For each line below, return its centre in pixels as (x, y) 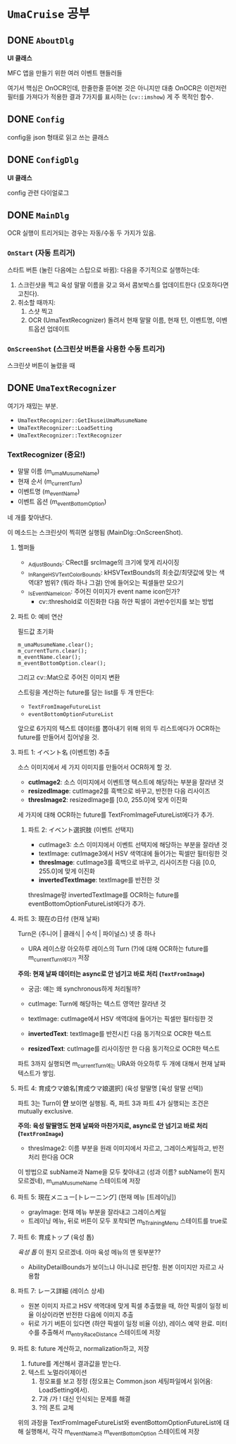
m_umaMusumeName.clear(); (55, 645)
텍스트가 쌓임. (37, 1073)
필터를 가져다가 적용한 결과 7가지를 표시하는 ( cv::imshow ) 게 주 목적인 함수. (111, 97)
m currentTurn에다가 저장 (59, 958)
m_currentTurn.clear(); (52, 651)
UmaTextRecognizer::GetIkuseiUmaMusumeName (82, 420)
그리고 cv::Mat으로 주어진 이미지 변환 (69, 677)
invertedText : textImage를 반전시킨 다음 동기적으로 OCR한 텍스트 (120, 1033)
